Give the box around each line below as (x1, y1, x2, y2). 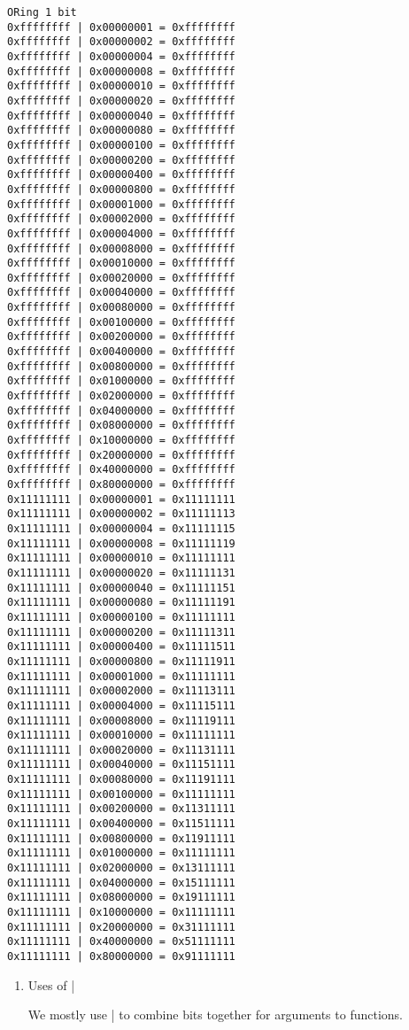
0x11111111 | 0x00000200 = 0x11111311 (7, 625, 235, 639)
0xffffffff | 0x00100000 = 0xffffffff (7, 315, 235, 329)
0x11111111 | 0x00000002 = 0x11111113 (7, 507, 235, 521)
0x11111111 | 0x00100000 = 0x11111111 (7, 787, 235, 801)
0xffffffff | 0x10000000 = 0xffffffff (7, 434, 235, 447)
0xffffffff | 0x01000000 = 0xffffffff (7, 375, 235, 388)
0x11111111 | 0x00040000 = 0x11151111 (7, 758, 235, 771)
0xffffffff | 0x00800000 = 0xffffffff (7, 360, 235, 373)
